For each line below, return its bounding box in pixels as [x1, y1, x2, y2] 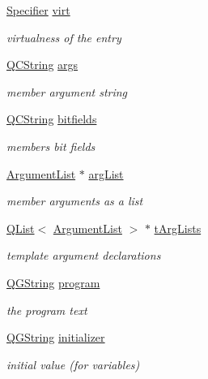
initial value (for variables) [6, 355, 140, 373]
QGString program [6, 273, 100, 291]
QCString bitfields [6, 110, 97, 127]
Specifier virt [6, 2, 70, 18]
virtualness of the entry [6, 28, 121, 45]
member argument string [6, 83, 128, 100]
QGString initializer [6, 329, 105, 346]
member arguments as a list [6, 192, 143, 209]
